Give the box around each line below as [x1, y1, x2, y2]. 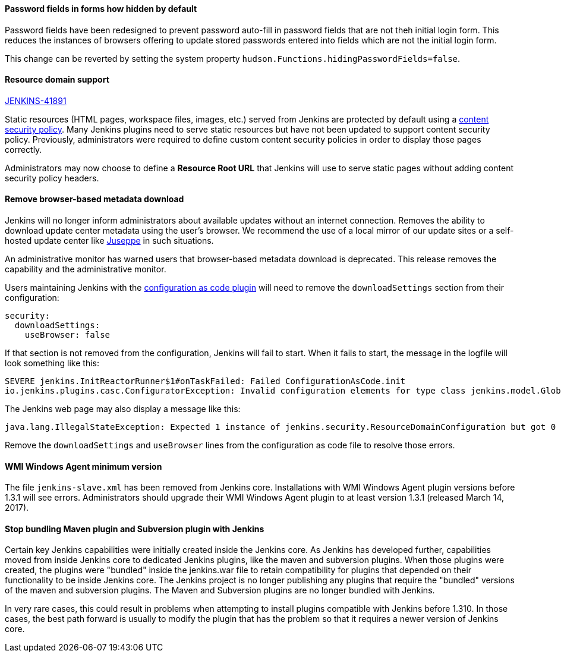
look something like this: [5, 358, 99, 369]
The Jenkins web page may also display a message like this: [5, 404, 241, 414]
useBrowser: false [24, 330, 111, 340]
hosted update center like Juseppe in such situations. [5, 235, 214, 246]
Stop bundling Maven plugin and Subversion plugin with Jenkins [5, 523, 264, 534]
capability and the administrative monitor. [5, 264, 166, 275]
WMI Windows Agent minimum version [5, 461, 162, 471]
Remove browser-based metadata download [5, 194, 184, 205]
